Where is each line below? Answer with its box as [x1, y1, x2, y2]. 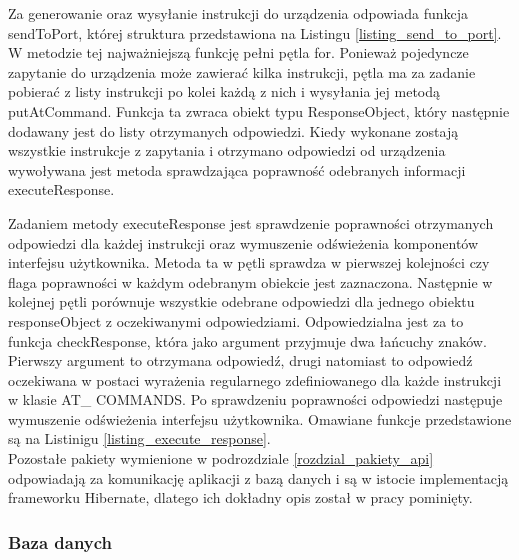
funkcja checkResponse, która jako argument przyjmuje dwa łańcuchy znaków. [8, 330, 487, 351]
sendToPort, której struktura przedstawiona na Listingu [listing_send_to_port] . [8, 22, 502, 43]
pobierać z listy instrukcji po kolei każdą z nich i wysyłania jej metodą [8, 81, 441, 102]
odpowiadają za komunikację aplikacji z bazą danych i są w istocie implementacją [8, 467, 509, 488]
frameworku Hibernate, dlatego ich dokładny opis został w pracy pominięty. [8, 487, 473, 508]
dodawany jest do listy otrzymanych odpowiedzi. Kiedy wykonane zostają [8, 120, 459, 141]
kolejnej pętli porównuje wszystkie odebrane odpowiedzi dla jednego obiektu [8, 291, 475, 312]
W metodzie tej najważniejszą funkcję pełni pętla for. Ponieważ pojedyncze [8, 42, 469, 63]
